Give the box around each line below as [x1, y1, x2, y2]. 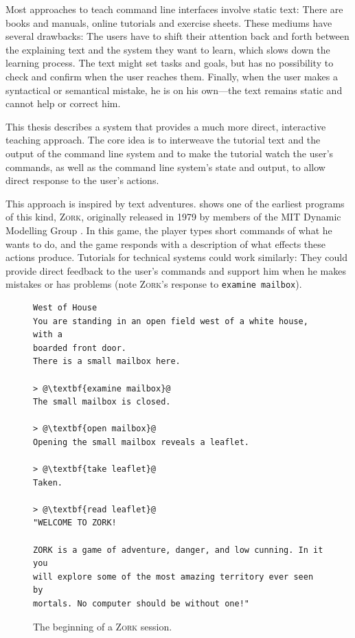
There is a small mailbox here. [33, 356, 181, 367]
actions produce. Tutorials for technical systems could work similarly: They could [5, 250, 348, 264]
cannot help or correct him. [5, 96, 121, 111]
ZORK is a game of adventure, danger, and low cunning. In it [33, 545, 323, 555]
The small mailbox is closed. [33, 397, 171, 407]
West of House [33, 302, 98, 312]
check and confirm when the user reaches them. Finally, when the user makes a [5, 69, 338, 83]
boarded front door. [33, 343, 127, 353]
